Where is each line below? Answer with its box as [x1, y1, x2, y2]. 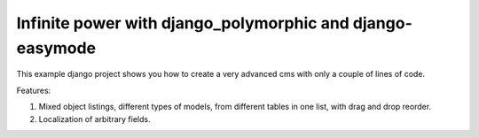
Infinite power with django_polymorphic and [16, 13, 349, 33]
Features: [16, 85, 51, 96]
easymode [16, 38, 97, 57]
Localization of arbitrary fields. [38, 113, 151, 124]
